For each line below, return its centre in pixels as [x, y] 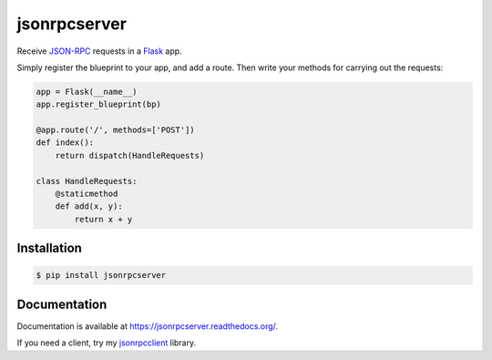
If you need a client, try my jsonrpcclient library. [107, 343]
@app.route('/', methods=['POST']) [115, 130]
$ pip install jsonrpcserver [101, 275]
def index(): [65, 143]
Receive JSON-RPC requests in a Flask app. [99, 51]
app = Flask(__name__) [87, 92]
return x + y [103, 219]
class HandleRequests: [87, 181]
